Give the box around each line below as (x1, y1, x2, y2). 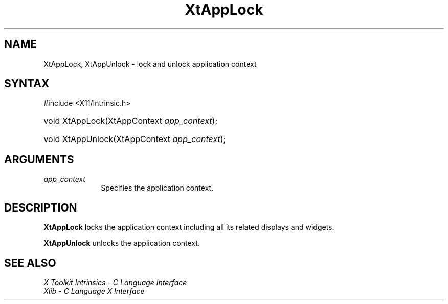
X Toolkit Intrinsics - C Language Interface (43, 277, 187, 287)
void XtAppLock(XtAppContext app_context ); (43, 115, 218, 126)
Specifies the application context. (101, 183, 214, 193)
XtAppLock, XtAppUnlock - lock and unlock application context (43, 59, 257, 68)
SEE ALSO (4, 256, 56, 269)
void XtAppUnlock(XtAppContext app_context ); (43, 134, 226, 145)
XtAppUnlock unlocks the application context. (43, 239, 200, 248)
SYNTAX (4, 77, 50, 90)
